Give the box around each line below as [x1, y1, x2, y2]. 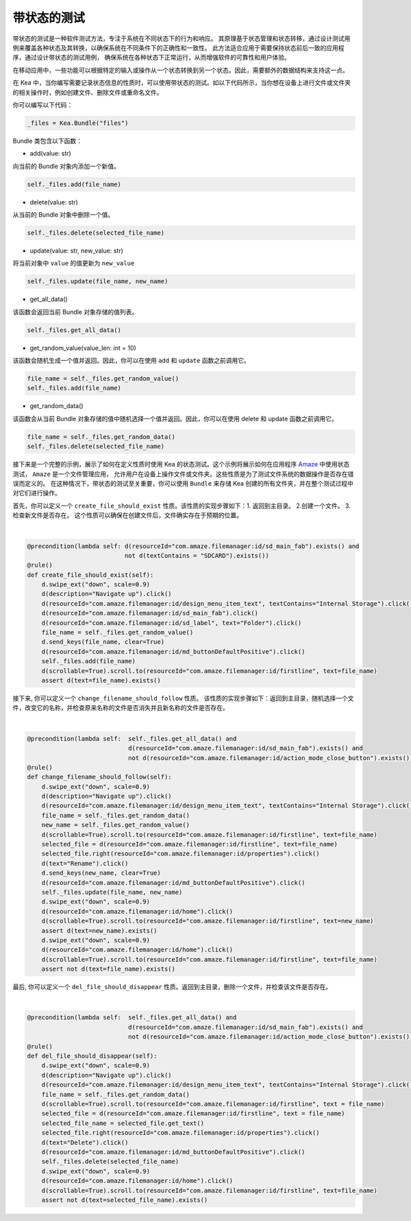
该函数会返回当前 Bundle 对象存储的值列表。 [12, 307, 138, 316]
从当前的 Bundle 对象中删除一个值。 [12, 211, 114, 219]
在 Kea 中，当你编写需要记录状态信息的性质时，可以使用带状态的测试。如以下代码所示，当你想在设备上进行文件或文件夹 [12, 79, 351, 87]
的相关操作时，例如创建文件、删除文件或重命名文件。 [12, 88, 163, 96]
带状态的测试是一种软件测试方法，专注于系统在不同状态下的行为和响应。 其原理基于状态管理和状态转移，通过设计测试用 [12, 34, 351, 43]
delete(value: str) [29, 198, 78, 206]
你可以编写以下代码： [12, 100, 73, 109]
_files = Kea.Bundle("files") [27, 119, 129, 127]
